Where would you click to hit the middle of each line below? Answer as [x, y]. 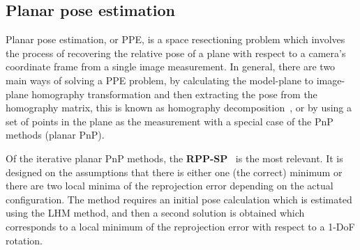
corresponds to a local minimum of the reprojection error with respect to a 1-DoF [180, 226]
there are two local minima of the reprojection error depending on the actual [170, 186]
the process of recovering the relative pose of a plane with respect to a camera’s [176, 53]
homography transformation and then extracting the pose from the [174, 94]
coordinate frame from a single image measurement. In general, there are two [171, 67]
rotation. [24, 240]
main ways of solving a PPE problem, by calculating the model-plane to [160, 80]
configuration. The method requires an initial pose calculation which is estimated [179, 199]
